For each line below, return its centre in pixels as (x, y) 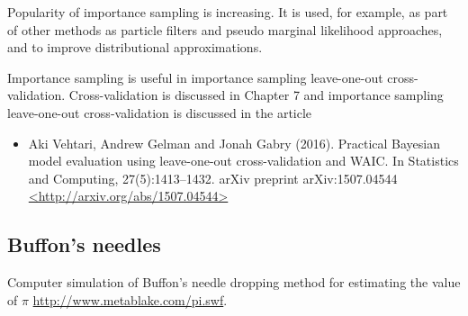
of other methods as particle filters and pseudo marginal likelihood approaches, (225, 29)
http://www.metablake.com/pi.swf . (130, 299)
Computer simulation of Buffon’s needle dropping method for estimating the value (234, 282)
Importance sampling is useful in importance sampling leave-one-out (195, 77)
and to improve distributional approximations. (135, 47)
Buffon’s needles (84, 244)
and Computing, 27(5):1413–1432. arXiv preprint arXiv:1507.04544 (213, 178)
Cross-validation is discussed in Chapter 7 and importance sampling (256, 95)
